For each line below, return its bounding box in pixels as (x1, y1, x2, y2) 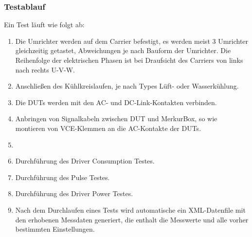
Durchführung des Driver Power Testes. (15, 188, 133, 199)
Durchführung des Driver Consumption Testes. (15, 156, 155, 166)
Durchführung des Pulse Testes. (15, 172, 110, 182)
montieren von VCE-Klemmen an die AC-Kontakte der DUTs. (15, 123, 201, 133)
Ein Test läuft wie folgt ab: (4, 19, 85, 30)
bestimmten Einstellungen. (15, 224, 95, 234)
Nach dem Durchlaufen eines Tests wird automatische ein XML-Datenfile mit (15, 204, 246, 215)
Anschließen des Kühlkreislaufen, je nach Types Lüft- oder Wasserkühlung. (15, 81, 239, 91)
